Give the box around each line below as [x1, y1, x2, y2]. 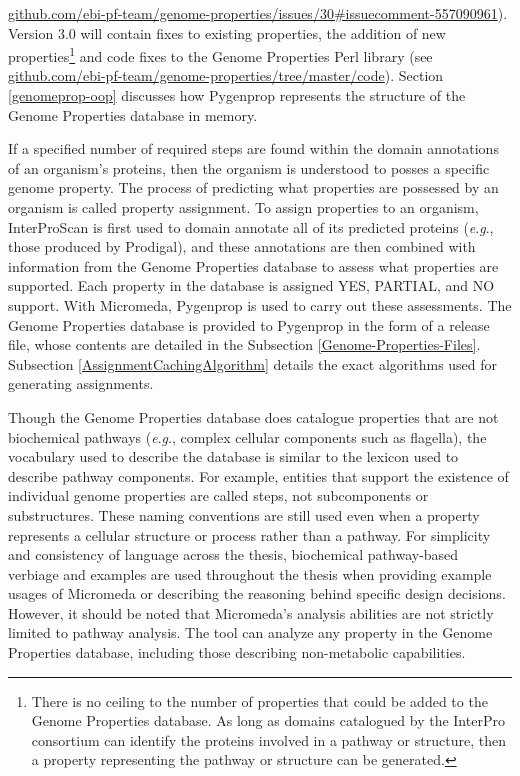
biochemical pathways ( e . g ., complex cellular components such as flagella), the [8, 426, 487, 447]
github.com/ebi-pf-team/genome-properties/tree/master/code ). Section [8, 65, 444, 86]
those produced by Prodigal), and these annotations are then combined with [8, 236, 476, 257]
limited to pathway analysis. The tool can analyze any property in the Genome [8, 622, 493, 643]
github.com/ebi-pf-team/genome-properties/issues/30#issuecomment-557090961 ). [8, 3, 508, 23]
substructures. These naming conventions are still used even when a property [8, 504, 480, 525]
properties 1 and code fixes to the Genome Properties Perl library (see [8, 43, 433, 66]
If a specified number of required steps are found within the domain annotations [8, 138, 499, 159]
